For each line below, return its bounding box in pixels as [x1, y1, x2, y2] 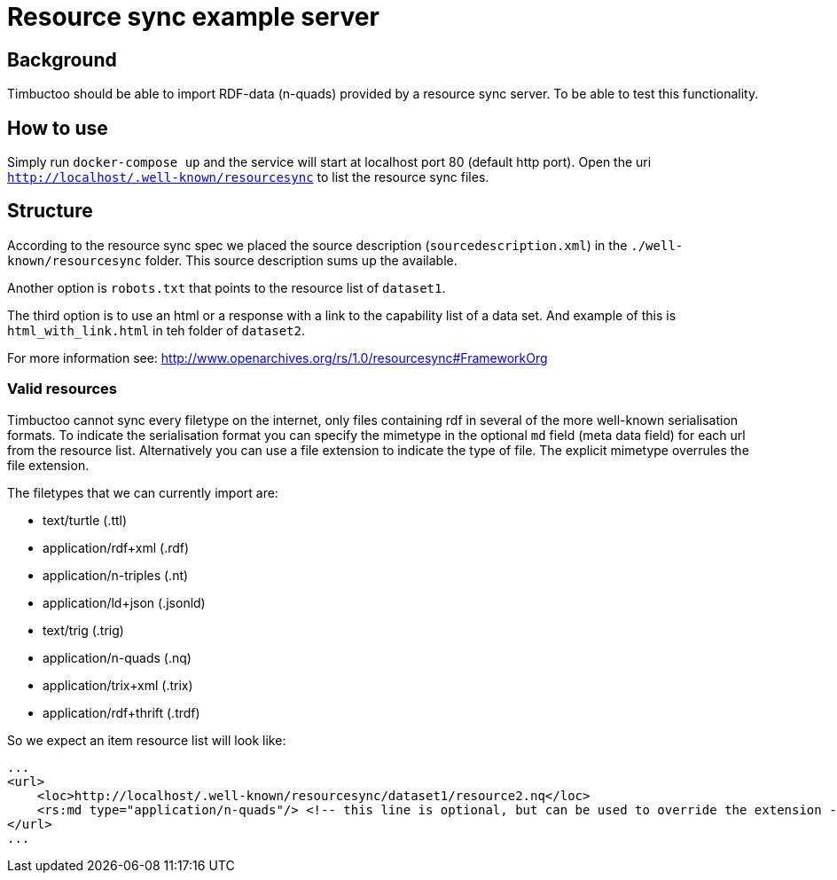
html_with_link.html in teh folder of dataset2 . [7, 322, 306, 338]
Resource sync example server [7, 2, 379, 32]
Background [7, 48, 117, 71]
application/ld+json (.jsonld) [43, 594, 206, 610]
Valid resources [7, 380, 117, 398]
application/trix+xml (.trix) [43, 677, 193, 693]
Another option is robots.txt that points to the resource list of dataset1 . [7, 279, 446, 295]
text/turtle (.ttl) [43, 512, 128, 528]
